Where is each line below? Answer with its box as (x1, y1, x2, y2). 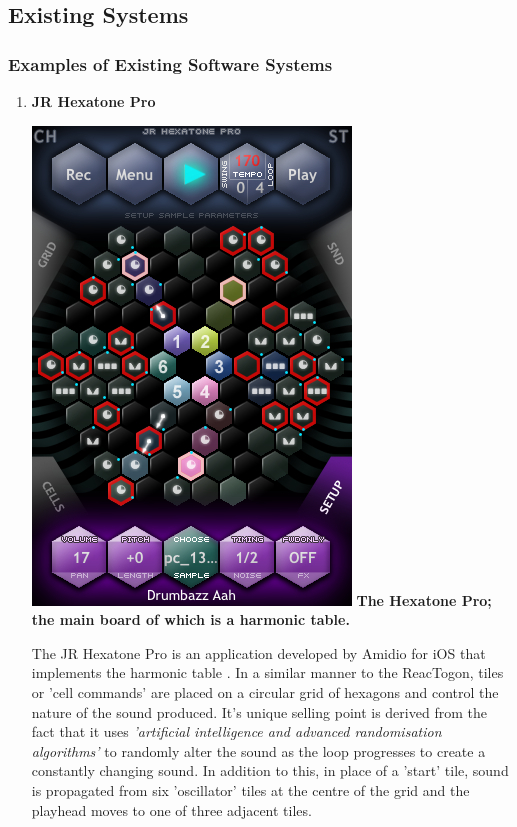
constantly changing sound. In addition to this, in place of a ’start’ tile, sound (31, 760, 509, 781)
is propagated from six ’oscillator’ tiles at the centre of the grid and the (31, 779, 470, 800)
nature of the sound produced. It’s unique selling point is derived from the (31, 701, 487, 722)
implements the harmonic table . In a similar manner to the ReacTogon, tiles (31, 662, 504, 683)
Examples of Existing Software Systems (8, 51, 333, 76)
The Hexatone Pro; (356, 589, 492, 610)
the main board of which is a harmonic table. (31, 609, 350, 630)
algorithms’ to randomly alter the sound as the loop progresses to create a (31, 740, 486, 761)
